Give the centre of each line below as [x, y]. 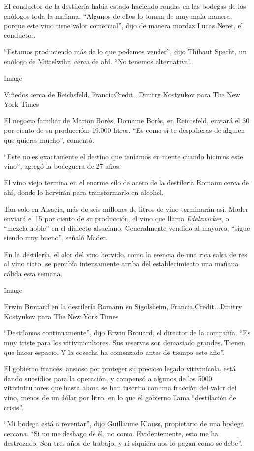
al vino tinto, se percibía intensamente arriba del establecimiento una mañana [121, 264]
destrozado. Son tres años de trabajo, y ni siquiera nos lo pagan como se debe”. [123, 443]
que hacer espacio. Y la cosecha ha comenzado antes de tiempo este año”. [114, 352]
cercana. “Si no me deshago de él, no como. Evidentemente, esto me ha [111, 433]
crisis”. [14, 407]
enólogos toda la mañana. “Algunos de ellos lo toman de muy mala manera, [118, 16]
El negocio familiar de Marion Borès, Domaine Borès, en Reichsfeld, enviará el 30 [127, 120]
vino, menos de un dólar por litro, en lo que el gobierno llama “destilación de [120, 397]
